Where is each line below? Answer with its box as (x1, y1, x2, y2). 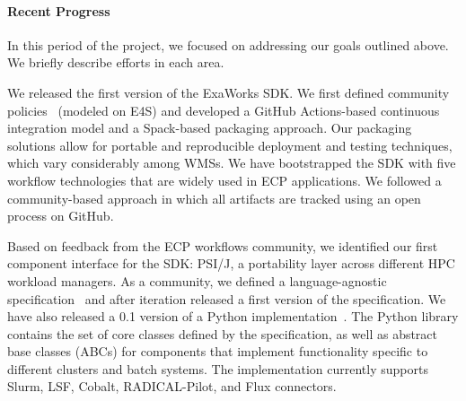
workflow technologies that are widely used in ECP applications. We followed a (7, 170, 442, 189)
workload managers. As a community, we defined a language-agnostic (7, 271, 387, 290)
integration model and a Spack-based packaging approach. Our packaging (7, 118, 412, 137)
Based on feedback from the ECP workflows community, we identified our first (7, 236, 438, 255)
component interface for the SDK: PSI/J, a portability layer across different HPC (7, 254, 455, 273)
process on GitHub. (7, 206, 114, 225)
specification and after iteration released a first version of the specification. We (7, 289, 446, 308)
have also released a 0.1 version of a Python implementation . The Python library (7, 307, 459, 326)
